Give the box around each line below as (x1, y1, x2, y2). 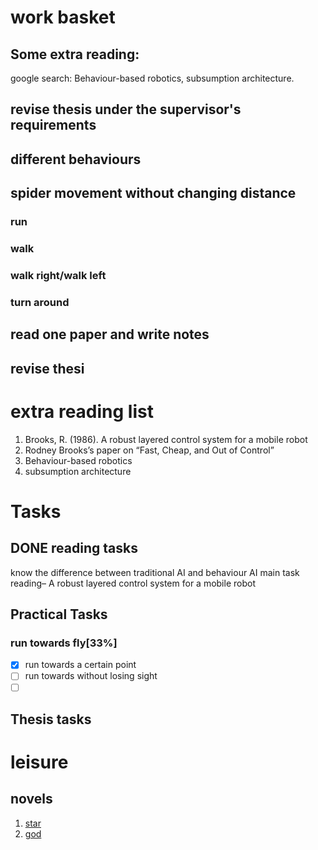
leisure (10, 751, 69, 774)
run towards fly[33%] (10, 636, 118, 650)
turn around (10, 295, 70, 309)
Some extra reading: (10, 46, 140, 63)
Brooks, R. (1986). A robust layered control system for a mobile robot (24, 433, 308, 445)
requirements (10, 117, 97, 134)
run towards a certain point (24, 659, 137, 671)
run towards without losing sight (24, 670, 158, 682)
